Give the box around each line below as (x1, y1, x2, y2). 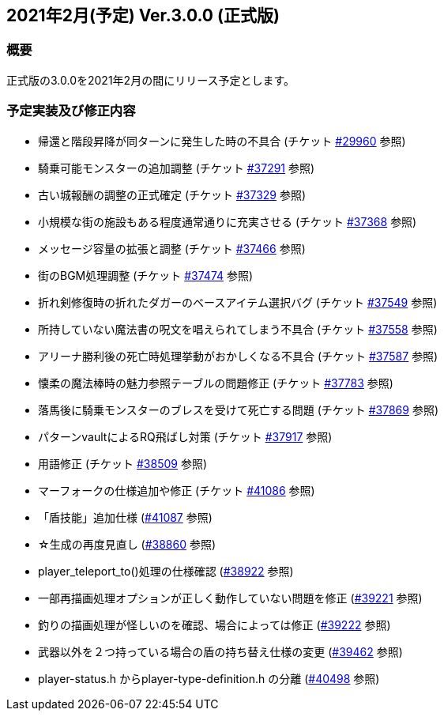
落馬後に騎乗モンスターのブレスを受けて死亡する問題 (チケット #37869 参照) (38, 402, 439, 417)
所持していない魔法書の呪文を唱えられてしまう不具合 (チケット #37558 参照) (38, 322, 438, 336)
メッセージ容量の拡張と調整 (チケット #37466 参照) (38, 241, 306, 255)
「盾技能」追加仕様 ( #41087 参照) (38, 510, 213, 524)
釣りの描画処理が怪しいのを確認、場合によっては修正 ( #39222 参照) (38, 617, 391, 632)
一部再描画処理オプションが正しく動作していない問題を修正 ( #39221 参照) (38, 591, 423, 605)
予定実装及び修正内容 (6, 103, 136, 119)
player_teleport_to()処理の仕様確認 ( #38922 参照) (38, 564, 294, 578)
